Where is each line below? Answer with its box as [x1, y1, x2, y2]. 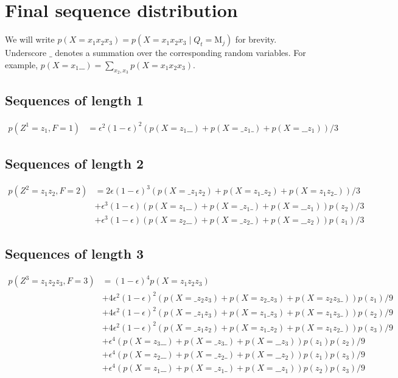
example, [5, 58, 38, 71]
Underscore [5, 46, 47, 59]
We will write [5, 33, 55, 46]
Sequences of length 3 [5, 244, 144, 262]
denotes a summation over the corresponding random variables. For [55, 46, 306, 59]
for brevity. [235, 33, 277, 46]
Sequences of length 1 [5, 91, 144, 110]
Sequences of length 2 [5, 154, 144, 173]
